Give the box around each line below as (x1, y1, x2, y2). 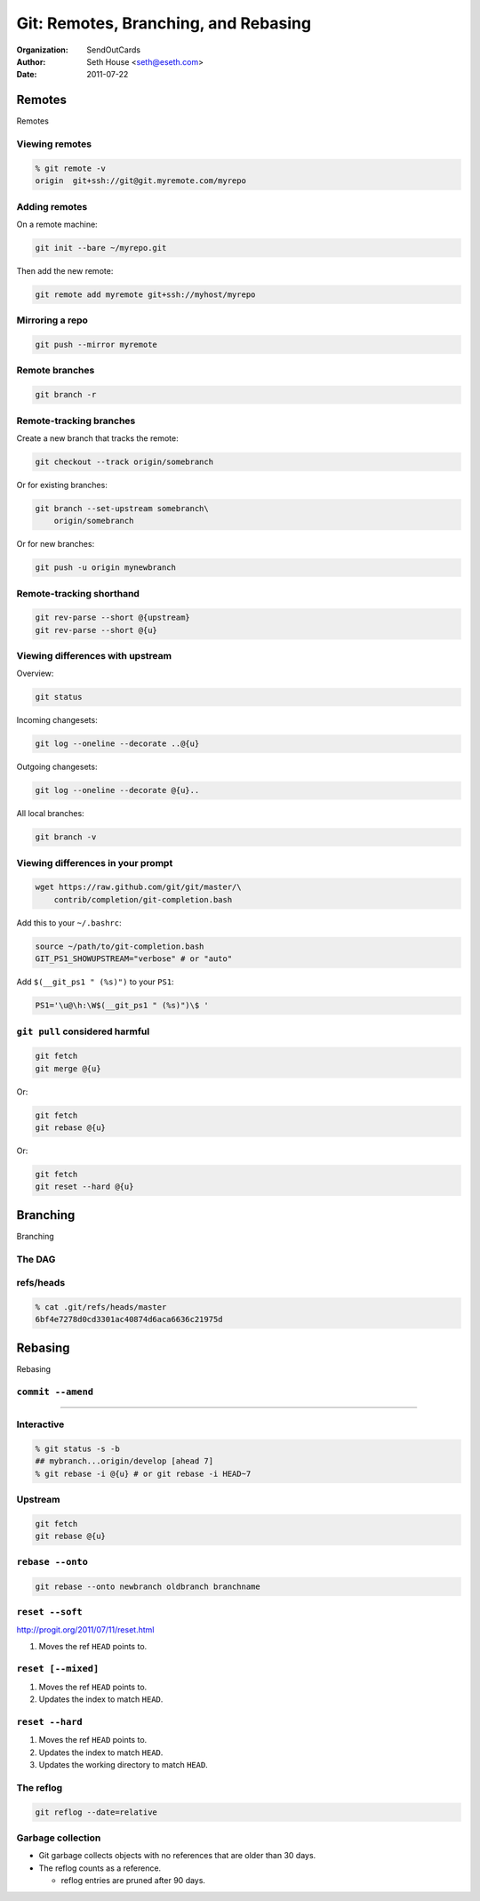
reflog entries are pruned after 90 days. (60, 1875, 206, 1886)
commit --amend (16, 1385, 93, 1398)
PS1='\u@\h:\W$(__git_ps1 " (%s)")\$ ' (35, 1000, 209, 1011)
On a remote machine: (16, 219, 98, 229)
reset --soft (16, 1606, 84, 1617)
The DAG (16, 1253, 56, 1265)
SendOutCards (86, 44, 141, 55)
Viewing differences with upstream (16, 650, 172, 662)
